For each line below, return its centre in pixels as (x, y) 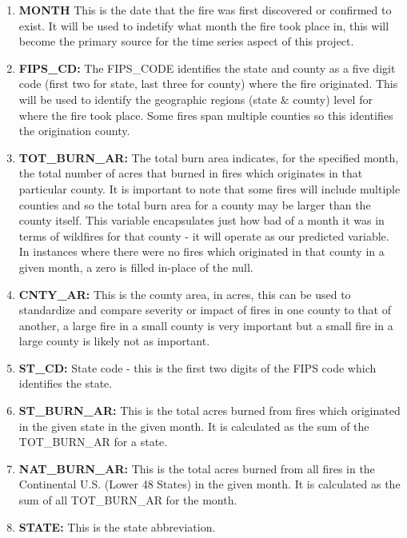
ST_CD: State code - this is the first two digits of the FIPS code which (198, 367)
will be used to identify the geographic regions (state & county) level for (196, 99)
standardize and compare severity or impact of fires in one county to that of (205, 310)
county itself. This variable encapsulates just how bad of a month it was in (202, 220)
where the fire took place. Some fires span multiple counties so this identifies (206, 115)
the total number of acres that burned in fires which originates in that (191, 173)
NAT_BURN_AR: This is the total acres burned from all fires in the (197, 468)
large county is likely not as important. (114, 341)
